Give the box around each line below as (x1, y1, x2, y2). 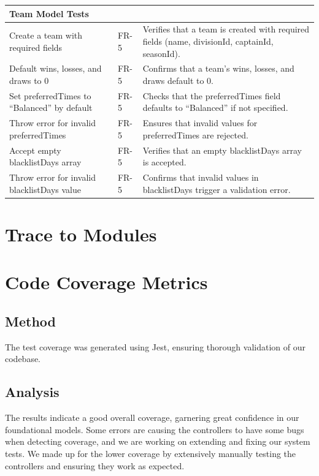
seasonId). (142, 47, 180, 59)
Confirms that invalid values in (142, 171, 259, 184)
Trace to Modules (5, 222, 157, 246)
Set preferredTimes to (9, 89, 91, 102)
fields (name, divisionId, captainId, (142, 34, 274, 47)
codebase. (5, 352, 41, 365)
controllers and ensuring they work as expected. (5, 459, 185, 472)
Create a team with (9, 29, 83, 42)
